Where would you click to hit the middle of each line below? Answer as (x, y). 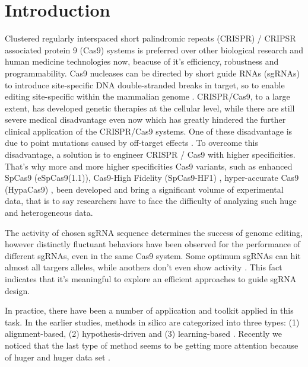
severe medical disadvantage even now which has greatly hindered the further (145, 119)
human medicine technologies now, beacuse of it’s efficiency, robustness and (142, 61)
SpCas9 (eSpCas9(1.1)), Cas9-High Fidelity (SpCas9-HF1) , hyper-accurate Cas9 (152, 178)
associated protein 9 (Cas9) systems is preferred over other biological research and (154, 50)
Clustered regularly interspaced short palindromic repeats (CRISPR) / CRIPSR (150, 38)
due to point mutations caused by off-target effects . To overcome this (131, 143)
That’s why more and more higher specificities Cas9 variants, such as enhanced (149, 166)
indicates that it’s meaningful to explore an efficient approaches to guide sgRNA (151, 279)
